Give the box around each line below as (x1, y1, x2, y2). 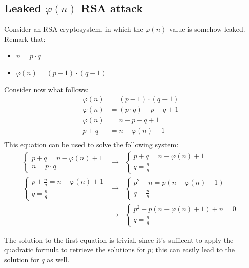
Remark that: (4, 33, 46, 44)
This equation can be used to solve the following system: (4, 139, 179, 150)
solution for (4, 254, 39, 264)
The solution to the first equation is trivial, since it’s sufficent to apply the (4, 234, 234, 245)
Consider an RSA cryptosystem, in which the (4, 24, 143, 34)
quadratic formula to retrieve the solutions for (4, 244, 146, 255)
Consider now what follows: (4, 84, 89, 94)
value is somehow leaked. (169, 24, 245, 34)
